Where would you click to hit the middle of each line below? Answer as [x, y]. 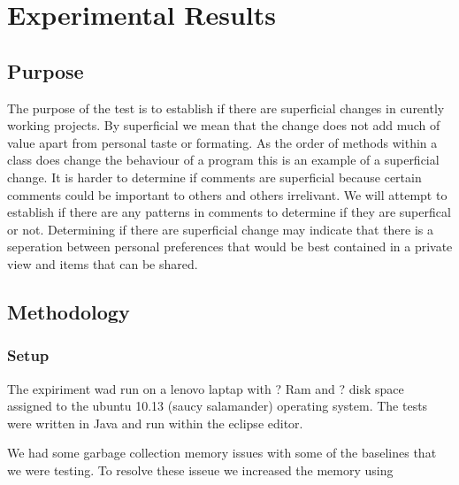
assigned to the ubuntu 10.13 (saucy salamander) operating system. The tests [218, 406]
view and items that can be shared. [103, 263]
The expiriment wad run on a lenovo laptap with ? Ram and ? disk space [206, 388]
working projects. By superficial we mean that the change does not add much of [224, 125]
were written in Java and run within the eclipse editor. [155, 423]
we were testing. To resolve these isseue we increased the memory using [200, 470]
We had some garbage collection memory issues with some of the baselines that [222, 453]
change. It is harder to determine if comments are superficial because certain [214, 177]
